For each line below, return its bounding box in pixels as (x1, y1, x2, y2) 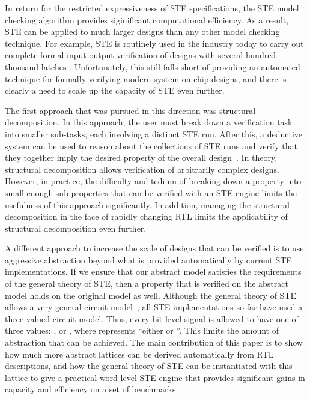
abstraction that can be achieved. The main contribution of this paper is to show (5, 336, 303, 349)
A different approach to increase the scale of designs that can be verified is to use (5, 242, 304, 254)
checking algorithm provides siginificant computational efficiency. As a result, (5, 13, 289, 26)
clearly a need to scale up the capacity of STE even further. (5, 84, 225, 97)
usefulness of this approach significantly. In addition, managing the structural (5, 198, 290, 211)
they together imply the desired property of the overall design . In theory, (5, 151, 278, 164)
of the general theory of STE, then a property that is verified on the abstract (5, 277, 288, 290)
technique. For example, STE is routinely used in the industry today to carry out (5, 37, 304, 49)
